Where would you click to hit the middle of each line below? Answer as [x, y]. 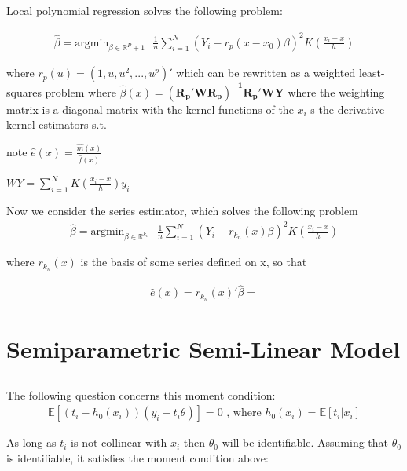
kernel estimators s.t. [57, 124]
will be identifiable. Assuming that [305, 442]
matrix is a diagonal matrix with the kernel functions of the [150, 109]
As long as [31, 442]
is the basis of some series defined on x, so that [194, 262]
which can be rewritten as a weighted [266, 73]
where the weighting [336, 91]
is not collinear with [119, 442]
